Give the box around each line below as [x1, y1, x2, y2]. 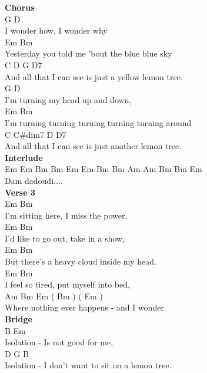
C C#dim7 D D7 [5, 128, 66, 140]
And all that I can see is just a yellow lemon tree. [5, 70, 183, 82]
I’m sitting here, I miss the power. [5, 209, 128, 221]
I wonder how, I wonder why [5, 24, 108, 37]
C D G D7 [5, 58, 42, 71]
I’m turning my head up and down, [5, 93, 132, 105]
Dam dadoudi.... [5, 174, 63, 186]
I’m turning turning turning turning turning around [5, 116, 192, 128]
